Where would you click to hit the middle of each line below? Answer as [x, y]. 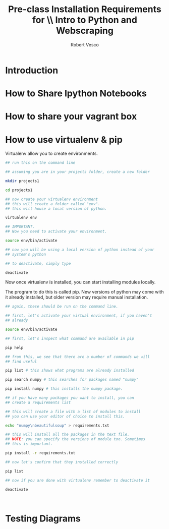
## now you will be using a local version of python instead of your [80, 250]
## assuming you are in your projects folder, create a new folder [78, 172]
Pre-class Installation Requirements [85, 9]
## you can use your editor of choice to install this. [65, 416]
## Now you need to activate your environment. [56, 231]
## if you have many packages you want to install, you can [70, 398]
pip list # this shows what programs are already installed [70, 371]
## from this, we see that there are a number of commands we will [78, 357]
